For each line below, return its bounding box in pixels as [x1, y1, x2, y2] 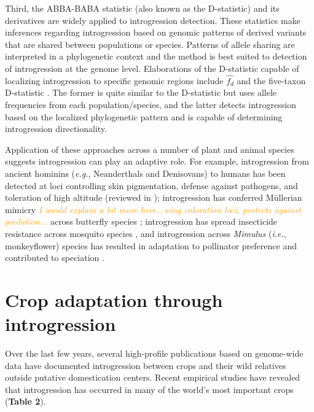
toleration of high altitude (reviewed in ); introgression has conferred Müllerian [5, 191, 302, 204]
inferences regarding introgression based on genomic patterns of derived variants [5, 26, 307, 39]
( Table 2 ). [5, 395, 46, 408]
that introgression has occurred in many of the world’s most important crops [5, 383, 294, 395]
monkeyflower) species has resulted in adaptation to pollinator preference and [5, 239, 297, 252]
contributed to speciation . [5, 251, 104, 264]
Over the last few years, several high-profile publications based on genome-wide [5, 347, 304, 359]
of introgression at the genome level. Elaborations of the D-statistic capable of [5, 61, 299, 74]
